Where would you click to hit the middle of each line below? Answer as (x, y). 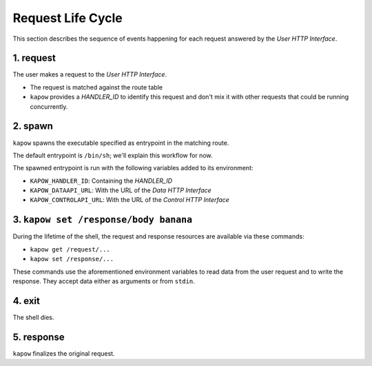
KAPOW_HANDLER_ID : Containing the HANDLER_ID (101, 181)
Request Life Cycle (68, 18)
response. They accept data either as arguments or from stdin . (104, 281)
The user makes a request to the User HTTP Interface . (90, 74)
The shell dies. (33, 317)
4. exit (27, 301)
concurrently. (49, 106)
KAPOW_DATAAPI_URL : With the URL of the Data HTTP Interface (121, 190)
